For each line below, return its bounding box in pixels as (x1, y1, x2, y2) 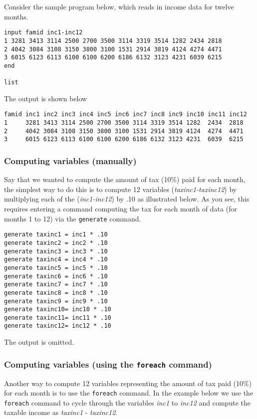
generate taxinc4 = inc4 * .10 (4, 256, 108, 263)
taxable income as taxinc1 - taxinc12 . (4, 407, 118, 418)
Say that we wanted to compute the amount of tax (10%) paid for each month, (4, 174, 246, 185)
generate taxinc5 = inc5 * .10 (4, 264, 108, 271)
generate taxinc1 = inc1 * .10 (4, 231, 108, 238)
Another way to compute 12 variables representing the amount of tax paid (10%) (4, 378, 252, 388)
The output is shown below (4, 93, 87, 103)
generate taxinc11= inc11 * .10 (4, 314, 111, 321)
